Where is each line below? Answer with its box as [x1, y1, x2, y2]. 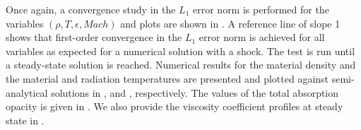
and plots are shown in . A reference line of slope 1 [120, 16, 341, 30]
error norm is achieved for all [199, 30, 325, 45]
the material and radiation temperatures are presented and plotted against [6, 71, 329, 85]
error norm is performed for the [193, 2, 329, 16]
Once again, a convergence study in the [6, 2, 176, 16]
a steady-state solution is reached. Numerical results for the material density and [6, 57, 356, 72]
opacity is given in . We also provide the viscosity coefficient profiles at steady [6, 99, 343, 114]
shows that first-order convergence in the [6, 30, 182, 45]
